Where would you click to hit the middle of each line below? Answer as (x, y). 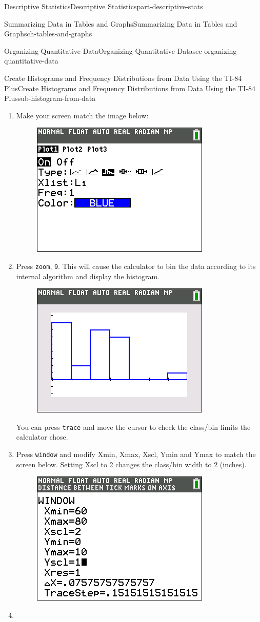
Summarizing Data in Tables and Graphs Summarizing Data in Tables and (121, 23)
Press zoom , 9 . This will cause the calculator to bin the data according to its (136, 266)
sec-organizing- (216, 50)
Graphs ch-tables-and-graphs (48, 34)
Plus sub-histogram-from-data (50, 98)
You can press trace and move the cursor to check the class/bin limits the (133, 427)
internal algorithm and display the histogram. (88, 276)
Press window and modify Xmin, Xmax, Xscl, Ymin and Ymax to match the (136, 454)
